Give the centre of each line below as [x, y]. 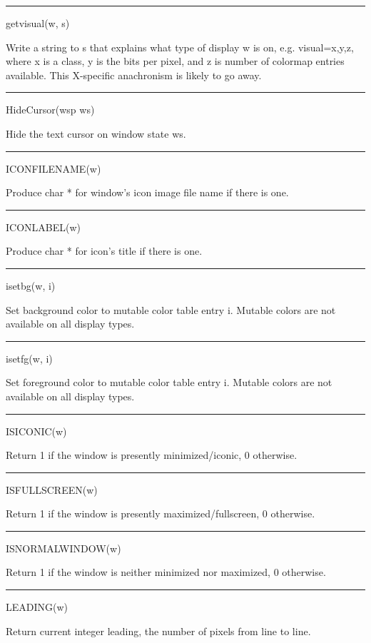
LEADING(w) [37, 607]
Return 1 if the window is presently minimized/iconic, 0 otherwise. [152, 455]
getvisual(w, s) [38, 23]
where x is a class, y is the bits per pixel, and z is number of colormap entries [175, 61]
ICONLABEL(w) [43, 227]
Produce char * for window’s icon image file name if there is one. [147, 192]
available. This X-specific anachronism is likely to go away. [134, 75]
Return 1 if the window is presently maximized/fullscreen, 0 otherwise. [161, 513]
